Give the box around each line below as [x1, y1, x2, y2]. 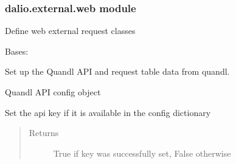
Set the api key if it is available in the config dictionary [5, 106, 211, 118]
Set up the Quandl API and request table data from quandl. [5, 65, 230, 78]
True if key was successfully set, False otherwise [53, 146, 231, 159]
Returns [29, 126, 59, 139]
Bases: [5, 44, 29, 57]
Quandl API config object [5, 86, 101, 98]
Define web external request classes [5, 24, 136, 37]
